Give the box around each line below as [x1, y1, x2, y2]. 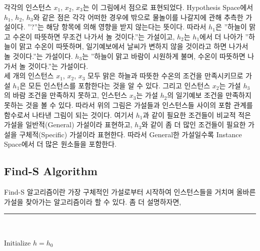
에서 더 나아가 [199, 31, 243, 41]
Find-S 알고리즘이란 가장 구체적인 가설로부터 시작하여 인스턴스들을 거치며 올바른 [4, 187, 256, 197]
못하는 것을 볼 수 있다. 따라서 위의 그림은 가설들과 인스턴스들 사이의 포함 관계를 [4, 99, 253, 110]
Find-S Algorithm [4, 163, 97, 179]
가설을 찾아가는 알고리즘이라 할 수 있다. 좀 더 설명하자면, [4, 196, 181, 207]
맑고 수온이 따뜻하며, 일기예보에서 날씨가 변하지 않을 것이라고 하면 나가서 [19, 41, 248, 51]
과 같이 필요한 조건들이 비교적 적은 [142, 109, 251, 120]
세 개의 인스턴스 [4, 70, 54, 81]
